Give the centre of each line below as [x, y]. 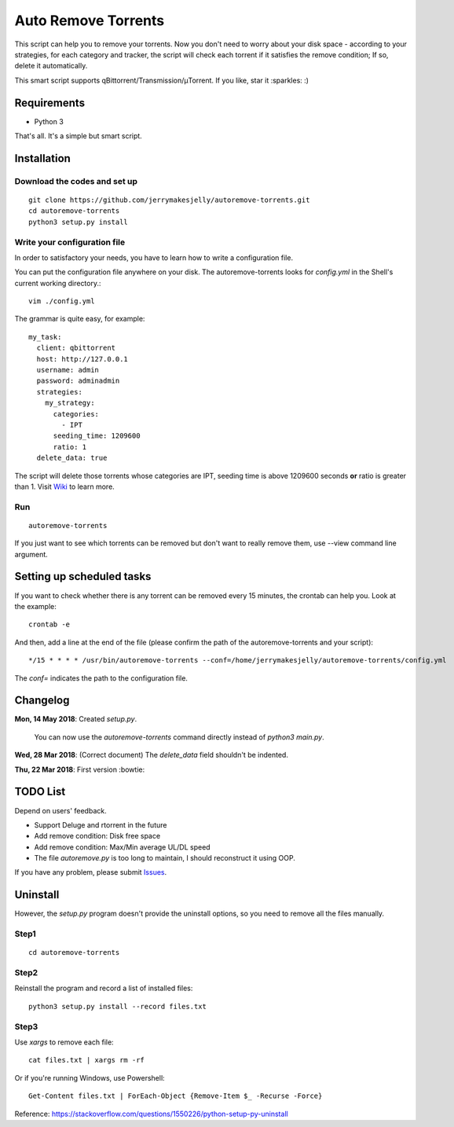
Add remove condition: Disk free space [97, 836]
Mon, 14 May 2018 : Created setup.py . [76, 719]
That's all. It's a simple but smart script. [79, 136]
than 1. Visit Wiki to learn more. [65, 486]
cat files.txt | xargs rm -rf [87, 1060]
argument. [31, 554]
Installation [42, 158]
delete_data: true [72, 458]
